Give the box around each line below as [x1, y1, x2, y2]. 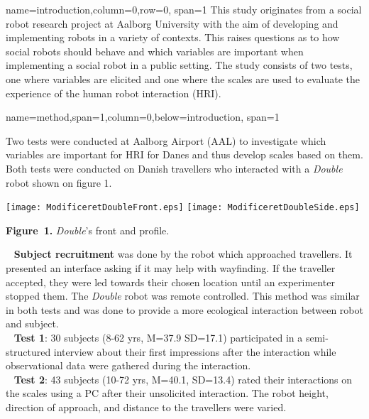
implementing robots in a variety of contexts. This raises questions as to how [6, 30, 340, 45]
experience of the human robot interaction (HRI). [6, 85, 221, 100]
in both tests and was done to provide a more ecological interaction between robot [6, 302, 363, 317]
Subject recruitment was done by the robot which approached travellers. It [13, 246, 353, 261]
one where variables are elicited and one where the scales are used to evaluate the [6, 71, 360, 86]
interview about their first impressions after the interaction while [53, 344, 336, 359]
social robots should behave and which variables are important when [6, 43, 304, 58]
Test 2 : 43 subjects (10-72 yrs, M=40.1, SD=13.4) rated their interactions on [13, 371, 353, 386]
